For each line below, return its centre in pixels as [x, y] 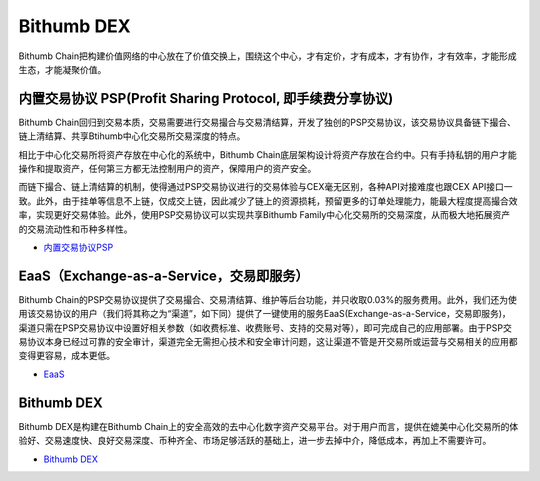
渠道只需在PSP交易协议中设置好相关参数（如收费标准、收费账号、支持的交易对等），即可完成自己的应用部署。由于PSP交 [265, 327]
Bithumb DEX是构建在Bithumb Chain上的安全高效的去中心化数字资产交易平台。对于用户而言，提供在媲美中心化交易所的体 [268, 426]
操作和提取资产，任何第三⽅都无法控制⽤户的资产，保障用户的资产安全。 [167, 169]
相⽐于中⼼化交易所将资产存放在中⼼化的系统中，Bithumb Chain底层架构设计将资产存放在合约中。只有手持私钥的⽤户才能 [267, 154]
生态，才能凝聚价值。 [62, 69]
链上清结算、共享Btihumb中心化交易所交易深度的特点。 [132, 136]
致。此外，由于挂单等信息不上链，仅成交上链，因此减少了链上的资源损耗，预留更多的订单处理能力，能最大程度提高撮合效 [268, 201]
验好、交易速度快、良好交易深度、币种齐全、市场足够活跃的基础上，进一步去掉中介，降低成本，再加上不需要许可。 [255, 441]
